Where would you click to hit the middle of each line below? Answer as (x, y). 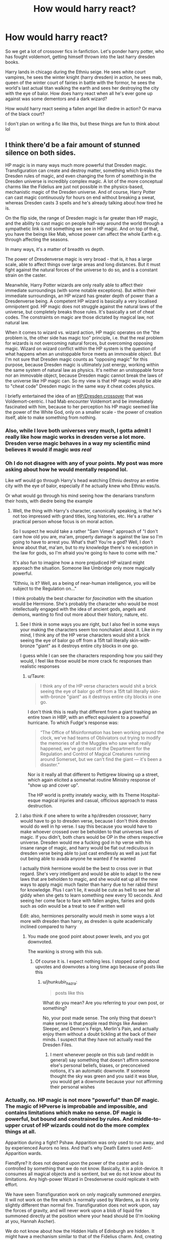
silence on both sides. (41, 153)
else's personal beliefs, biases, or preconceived (100, 1065)
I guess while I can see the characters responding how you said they (91, 655)
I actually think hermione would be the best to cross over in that (86, 868)
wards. (35, 1153)
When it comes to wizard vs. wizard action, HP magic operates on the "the (82, 332)
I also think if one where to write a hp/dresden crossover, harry (86, 816)
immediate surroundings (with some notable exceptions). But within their (81, 290)
